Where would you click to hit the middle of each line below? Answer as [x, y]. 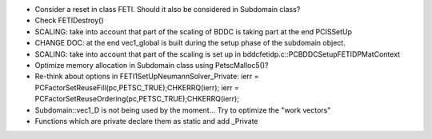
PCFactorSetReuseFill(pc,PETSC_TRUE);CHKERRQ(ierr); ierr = [137, 87]
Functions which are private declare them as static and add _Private [147, 121]
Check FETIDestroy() [69, 21]
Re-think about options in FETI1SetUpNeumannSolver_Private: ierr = [147, 77]
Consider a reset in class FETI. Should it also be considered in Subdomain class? [168, 9]
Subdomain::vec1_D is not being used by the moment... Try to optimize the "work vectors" [183, 110]
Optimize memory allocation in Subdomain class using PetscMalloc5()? [152, 65]
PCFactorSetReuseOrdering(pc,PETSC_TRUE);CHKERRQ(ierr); [137, 99]
